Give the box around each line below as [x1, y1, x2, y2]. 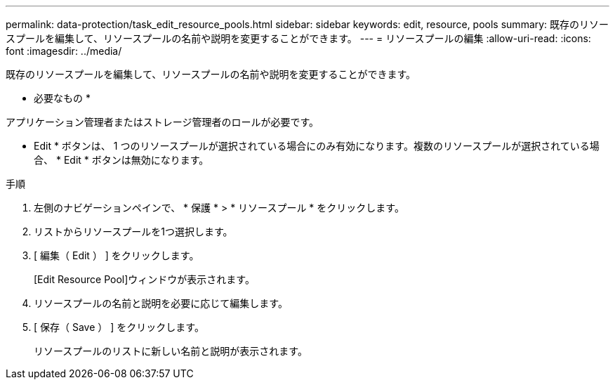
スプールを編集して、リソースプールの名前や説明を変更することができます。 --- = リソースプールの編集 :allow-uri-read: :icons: [6, 32, 591, 44]
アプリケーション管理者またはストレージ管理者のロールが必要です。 [6, 116, 319, 128]
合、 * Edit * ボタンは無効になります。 [34, 154, 209, 166]
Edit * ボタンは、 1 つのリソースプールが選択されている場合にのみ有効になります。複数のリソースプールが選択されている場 [34, 140, 600, 152]
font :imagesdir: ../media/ [6, 45, 122, 57]
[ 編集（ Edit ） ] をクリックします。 [34, 249, 199, 261]
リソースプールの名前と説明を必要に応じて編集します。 [34, 297, 288, 309]
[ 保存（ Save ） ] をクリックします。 [34, 321, 204, 333]
